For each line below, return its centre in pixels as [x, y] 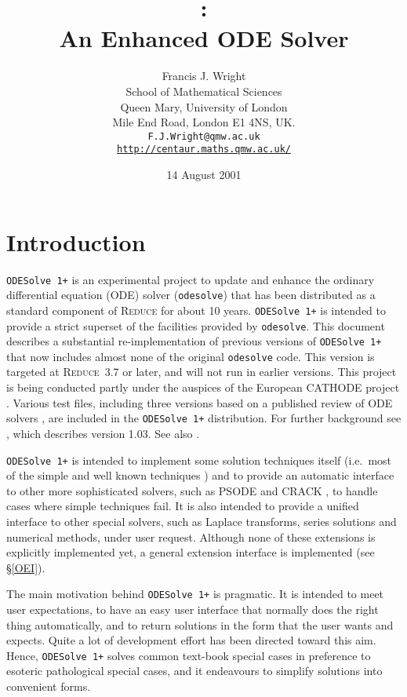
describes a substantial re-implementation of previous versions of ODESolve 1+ [194, 341]
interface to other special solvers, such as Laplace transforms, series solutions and [202, 521]
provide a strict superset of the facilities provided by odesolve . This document [196, 325]
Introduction [76, 241]
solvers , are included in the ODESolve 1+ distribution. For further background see [204, 418]
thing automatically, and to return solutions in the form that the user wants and [200, 624]
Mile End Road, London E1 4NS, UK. [204, 122]
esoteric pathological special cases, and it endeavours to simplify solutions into [194, 671]
